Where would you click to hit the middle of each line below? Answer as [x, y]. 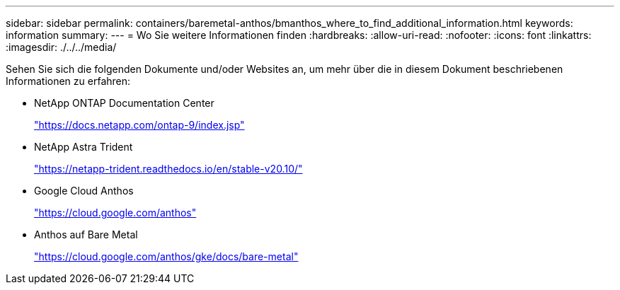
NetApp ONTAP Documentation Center [124, 103]
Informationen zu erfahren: [68, 81]
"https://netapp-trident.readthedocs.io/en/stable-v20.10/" [168, 169]
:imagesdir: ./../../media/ [61, 47]
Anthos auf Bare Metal [86, 234]
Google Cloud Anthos [84, 191]
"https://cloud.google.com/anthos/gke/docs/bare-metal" [166, 256]
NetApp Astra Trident [84, 147]
